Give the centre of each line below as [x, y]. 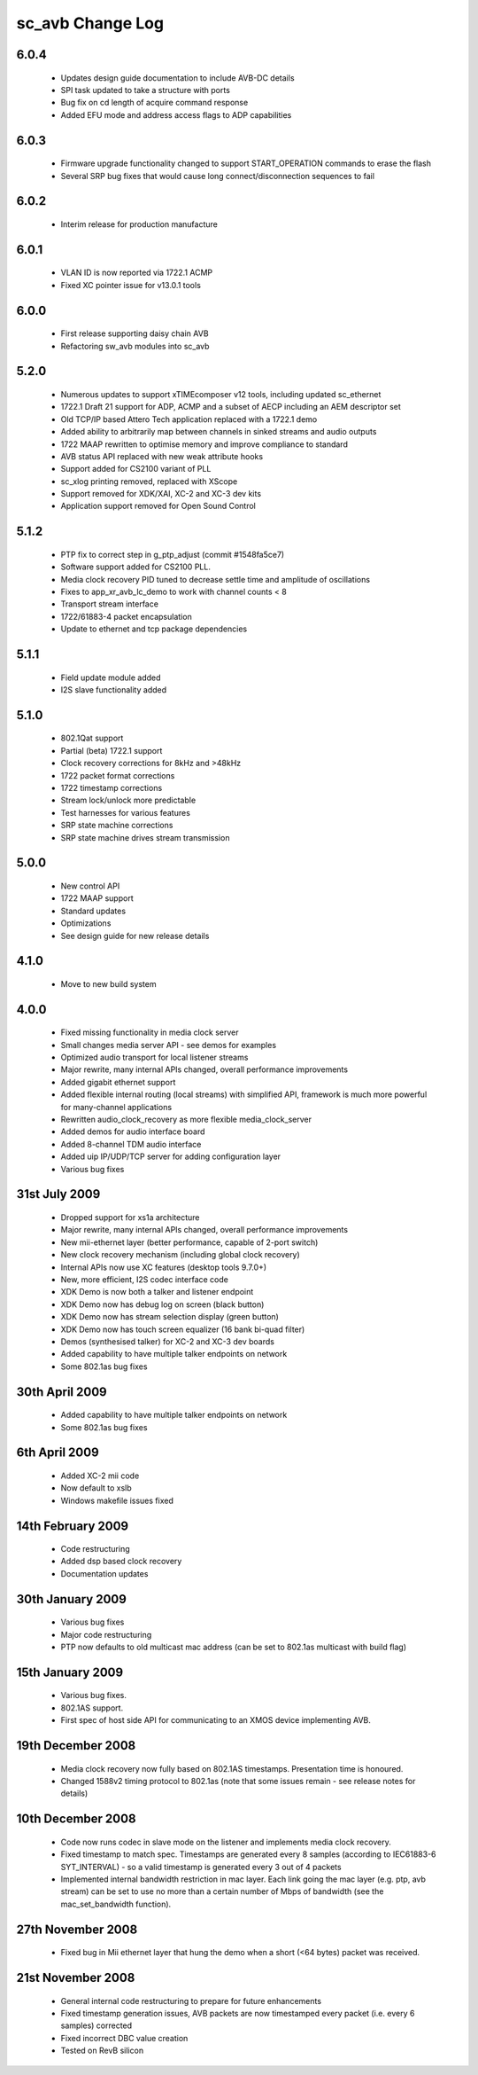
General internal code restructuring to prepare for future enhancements [191, 2001]
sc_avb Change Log [90, 23]
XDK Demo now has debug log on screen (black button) [162, 1304]
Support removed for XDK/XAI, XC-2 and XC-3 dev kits [161, 494]
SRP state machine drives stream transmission [145, 837]
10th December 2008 [76, 1819]
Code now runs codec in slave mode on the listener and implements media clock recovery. [226, 1842]
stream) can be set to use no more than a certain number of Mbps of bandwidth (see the [222, 1891]
